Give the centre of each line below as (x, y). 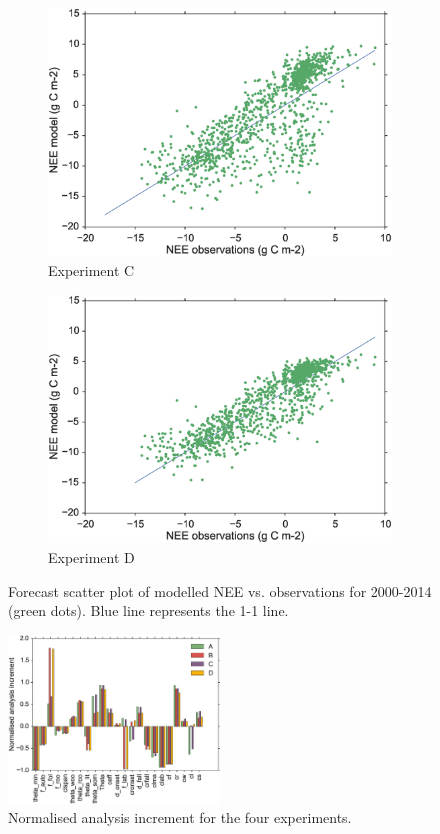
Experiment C (91, 270)
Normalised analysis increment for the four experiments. (180, 817)
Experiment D (91, 556)
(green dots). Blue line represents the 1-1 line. (148, 610)
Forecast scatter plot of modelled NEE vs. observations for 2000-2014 (220, 590)
